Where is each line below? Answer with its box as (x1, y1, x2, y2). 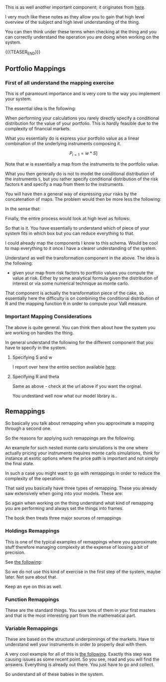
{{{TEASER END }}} (5, 49, 41, 56)
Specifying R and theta (12, 373, 60, 379)
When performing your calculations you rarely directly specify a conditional (5, 115, 160, 121)
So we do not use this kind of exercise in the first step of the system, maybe (5, 569, 161, 575)
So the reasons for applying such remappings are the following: (5, 435, 135, 441)
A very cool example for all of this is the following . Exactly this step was (5, 651, 152, 657)
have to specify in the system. (5, 344, 67, 350)
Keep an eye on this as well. (5, 584, 62, 590)
